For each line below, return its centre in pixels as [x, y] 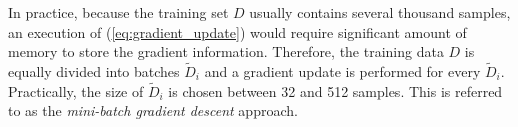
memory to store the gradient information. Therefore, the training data [226, 51]
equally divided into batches [94, 71]
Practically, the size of [76, 90]
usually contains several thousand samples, [380, 12]
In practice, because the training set [118, 12]
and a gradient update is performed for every [342, 71]
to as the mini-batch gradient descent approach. [153, 110]
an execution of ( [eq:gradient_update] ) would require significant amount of [237, 31]
